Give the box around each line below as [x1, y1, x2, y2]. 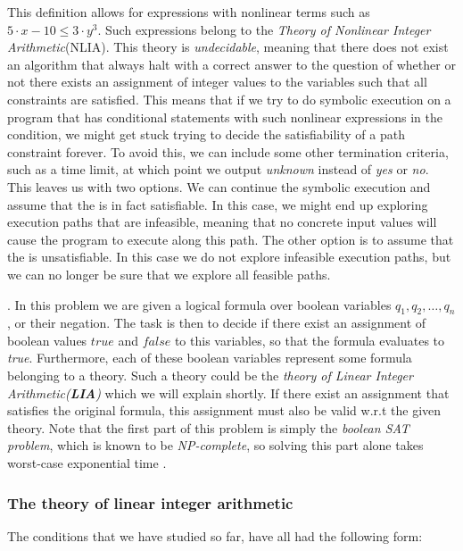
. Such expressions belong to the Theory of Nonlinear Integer [97, 20, 431, 38]
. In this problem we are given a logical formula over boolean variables [7, 295, 392, 313]
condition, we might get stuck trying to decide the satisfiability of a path [7, 125, 405, 144]
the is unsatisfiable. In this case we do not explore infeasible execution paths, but [7, 247, 451, 266]
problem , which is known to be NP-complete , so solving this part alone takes [7, 436, 424, 455]
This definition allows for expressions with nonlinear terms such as [7, 3, 370, 21]
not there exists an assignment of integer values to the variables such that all [7, 72, 427, 91]
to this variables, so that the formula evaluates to [174, 330, 445, 349]
